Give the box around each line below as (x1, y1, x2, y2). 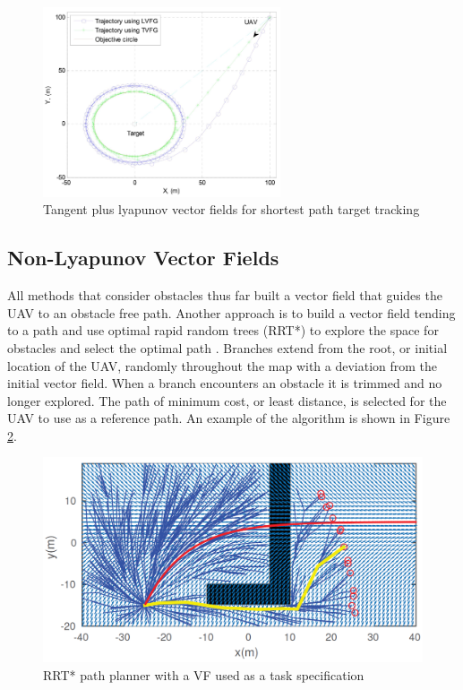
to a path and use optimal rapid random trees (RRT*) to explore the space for (7, 321, 439, 340)
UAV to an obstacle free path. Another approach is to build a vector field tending (7, 303, 456, 322)
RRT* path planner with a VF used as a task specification (43, 666, 364, 685)
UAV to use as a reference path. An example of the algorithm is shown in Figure (7, 409, 450, 427)
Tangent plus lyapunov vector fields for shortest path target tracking (43, 200, 420, 219)
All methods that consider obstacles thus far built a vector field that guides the (7, 286, 442, 305)
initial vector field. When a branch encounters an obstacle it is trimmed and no (7, 374, 442, 392)
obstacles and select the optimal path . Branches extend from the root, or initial (7, 338, 448, 357)
